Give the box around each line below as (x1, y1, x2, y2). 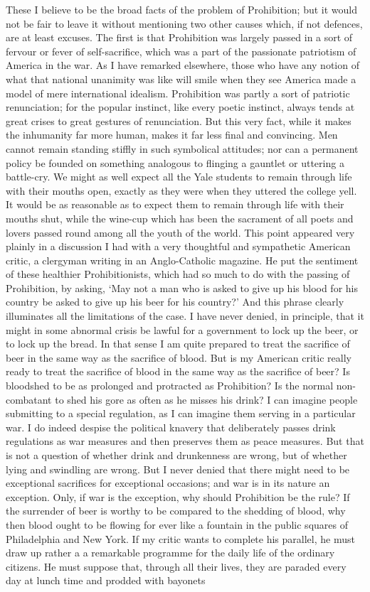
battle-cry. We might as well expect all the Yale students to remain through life (6, 169, 352, 184)
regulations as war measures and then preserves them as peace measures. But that (6, 434, 364, 448)
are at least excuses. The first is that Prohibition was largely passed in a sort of (6, 30, 353, 45)
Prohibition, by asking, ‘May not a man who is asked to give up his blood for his (6, 280, 358, 295)
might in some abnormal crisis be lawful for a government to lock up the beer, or (6, 322, 359, 337)
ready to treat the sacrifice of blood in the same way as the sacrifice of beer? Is (6, 364, 350, 379)
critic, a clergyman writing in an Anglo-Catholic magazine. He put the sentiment (6, 252, 359, 267)
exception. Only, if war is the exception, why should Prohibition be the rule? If (6, 489, 350, 504)
